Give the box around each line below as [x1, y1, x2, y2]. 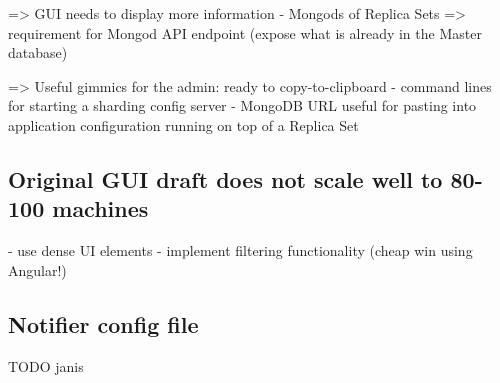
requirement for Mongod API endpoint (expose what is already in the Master [8, 22, 482, 43]
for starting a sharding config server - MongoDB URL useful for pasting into [8, 95, 477, 116]
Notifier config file [8, 308, 199, 339]
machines [52, 193, 149, 224]
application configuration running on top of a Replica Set [8, 114, 359, 135]
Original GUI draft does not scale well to [8, 163, 443, 194]
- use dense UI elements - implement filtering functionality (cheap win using [8, 240, 473, 261]
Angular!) [8, 259, 67, 280]
